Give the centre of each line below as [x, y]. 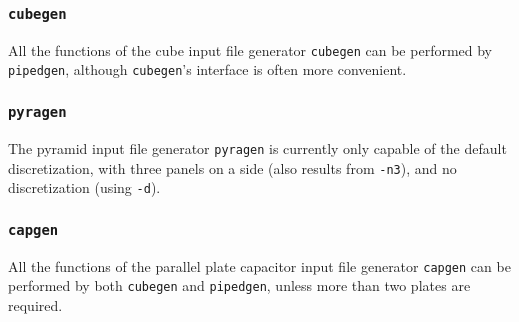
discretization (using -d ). [84, 187]
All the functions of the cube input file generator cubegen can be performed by [250, 49]
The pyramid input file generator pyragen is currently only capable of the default [257, 147]
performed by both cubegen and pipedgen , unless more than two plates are [239, 285]
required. [35, 304]
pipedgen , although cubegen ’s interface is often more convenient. [207, 69]
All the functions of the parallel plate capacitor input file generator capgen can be [259, 265]
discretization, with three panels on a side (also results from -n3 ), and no [232, 167]
